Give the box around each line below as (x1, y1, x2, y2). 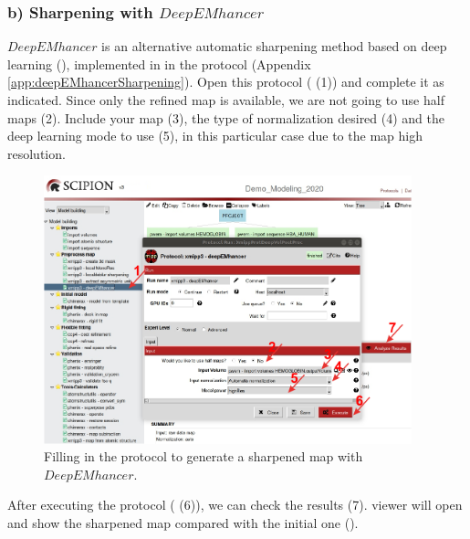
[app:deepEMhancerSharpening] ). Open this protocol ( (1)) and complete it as (7, 72, 444, 91)
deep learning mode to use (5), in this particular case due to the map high (7, 126, 423, 145)
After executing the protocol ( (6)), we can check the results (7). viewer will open (7, 495, 463, 514)
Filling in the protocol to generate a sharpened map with (44, 447, 363, 466)
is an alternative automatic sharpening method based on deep (101, 37, 447, 56)
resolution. (7, 143, 66, 163)
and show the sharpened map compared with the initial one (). (7, 513, 359, 532)
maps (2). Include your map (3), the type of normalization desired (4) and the (7, 108, 445, 127)
